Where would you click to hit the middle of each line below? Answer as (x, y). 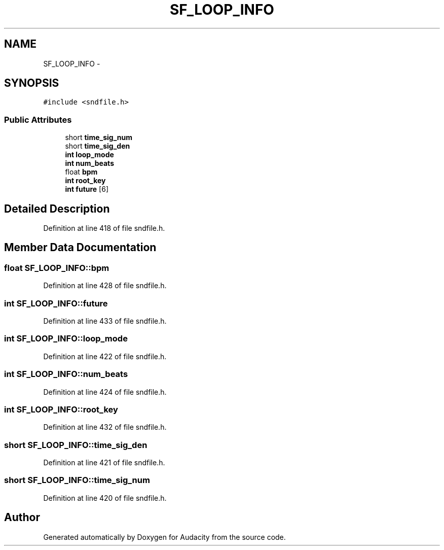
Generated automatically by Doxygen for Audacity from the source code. (164, 537)
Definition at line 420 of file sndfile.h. (105, 498)
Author (22, 518)
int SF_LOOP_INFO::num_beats (66, 374)
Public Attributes (38, 119)
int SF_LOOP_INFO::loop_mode (66, 339)
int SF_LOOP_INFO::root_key (61, 409)
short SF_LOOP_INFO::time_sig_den (76, 445)
